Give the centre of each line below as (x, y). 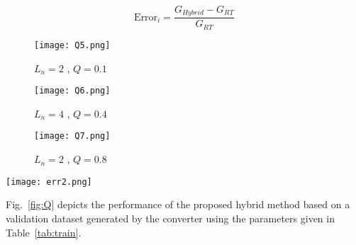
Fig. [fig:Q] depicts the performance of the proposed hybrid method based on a (178, 204)
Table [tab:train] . (44, 232)
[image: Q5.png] (72, 45)
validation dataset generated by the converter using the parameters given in (170, 218)
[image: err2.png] (49, 182)
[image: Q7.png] (72, 136)
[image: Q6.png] (72, 91)
